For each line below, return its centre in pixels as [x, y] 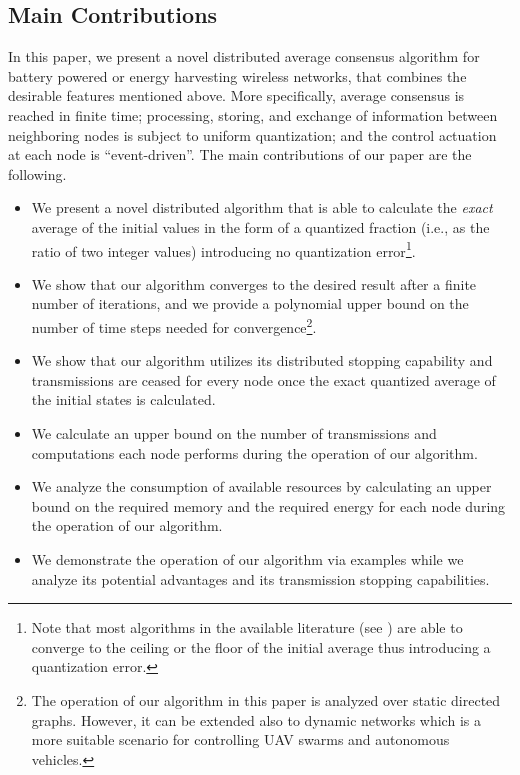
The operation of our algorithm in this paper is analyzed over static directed [266, 699]
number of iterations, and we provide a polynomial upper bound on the [250, 303]
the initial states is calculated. [123, 399]
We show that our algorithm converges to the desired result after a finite [254, 283]
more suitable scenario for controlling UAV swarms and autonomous [240, 739]
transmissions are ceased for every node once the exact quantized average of [263, 379]
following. [37, 173]
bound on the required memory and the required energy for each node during [268, 505]
